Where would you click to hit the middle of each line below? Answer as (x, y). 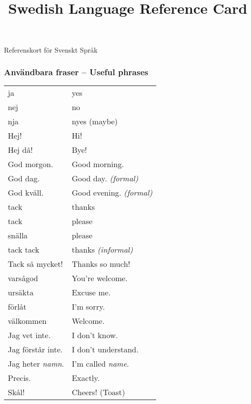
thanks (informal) (102, 250)
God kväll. (26, 193)
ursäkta (21, 292)
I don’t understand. (105, 349)
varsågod (23, 278)
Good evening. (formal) (112, 193)
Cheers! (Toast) (98, 392)
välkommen (27, 321)
